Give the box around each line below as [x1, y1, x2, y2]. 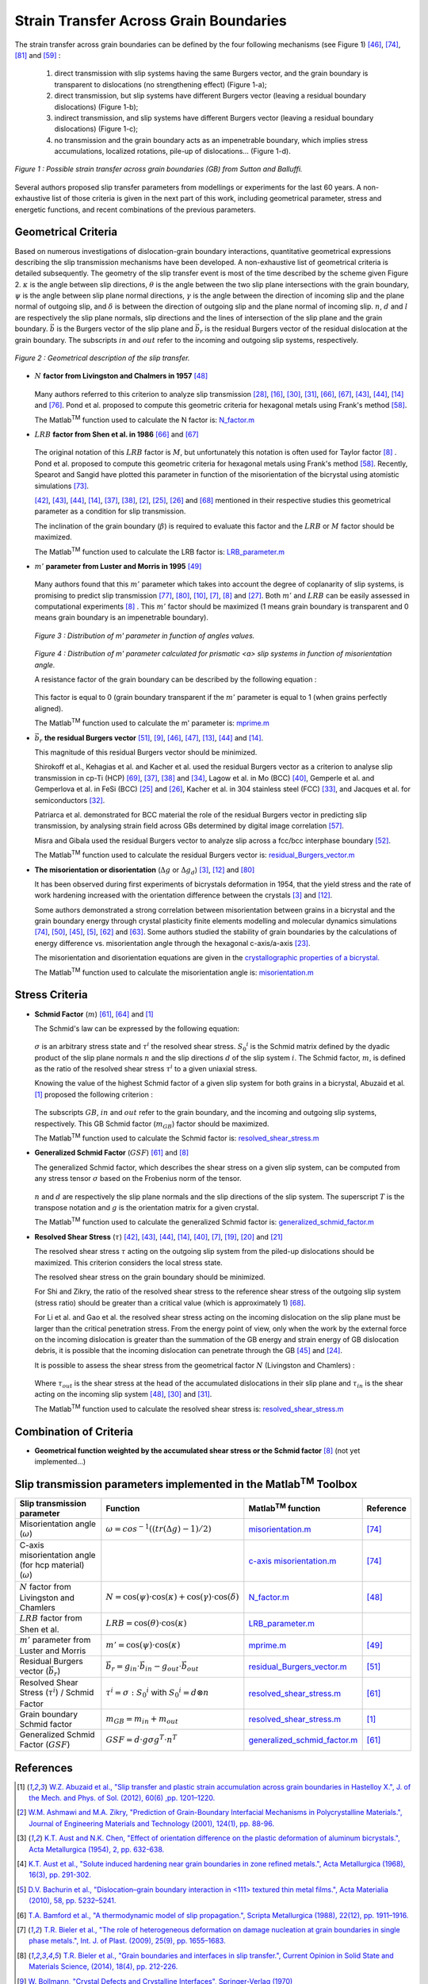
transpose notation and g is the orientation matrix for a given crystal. [34, 1203, 259, 1212]
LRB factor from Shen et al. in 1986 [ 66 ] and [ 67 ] [34, 429, 199, 439]
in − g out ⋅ [145, 1661, 182, 1674]
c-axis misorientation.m [248, 1555, 337, 1567]
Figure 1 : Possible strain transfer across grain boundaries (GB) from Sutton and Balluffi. [14, 164, 303, 174]
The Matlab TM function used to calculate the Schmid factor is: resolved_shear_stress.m [34, 1132, 320, 1143]
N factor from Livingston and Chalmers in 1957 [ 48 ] [34, 371, 208, 381]
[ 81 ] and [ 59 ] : [14, 50, 61, 60]
